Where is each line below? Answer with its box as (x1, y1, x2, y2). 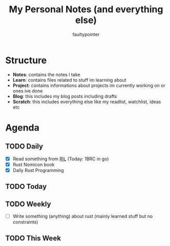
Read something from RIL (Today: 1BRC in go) (12, 156, 109, 162)
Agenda (5, 121, 39, 133)
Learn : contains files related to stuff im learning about (12, 77, 126, 83)
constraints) (12, 219, 38, 225)
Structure (5, 55, 47, 66)
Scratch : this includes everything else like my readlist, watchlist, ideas (12, 99, 161, 105)
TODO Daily (5, 142, 44, 151)
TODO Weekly (5, 200, 51, 208)
